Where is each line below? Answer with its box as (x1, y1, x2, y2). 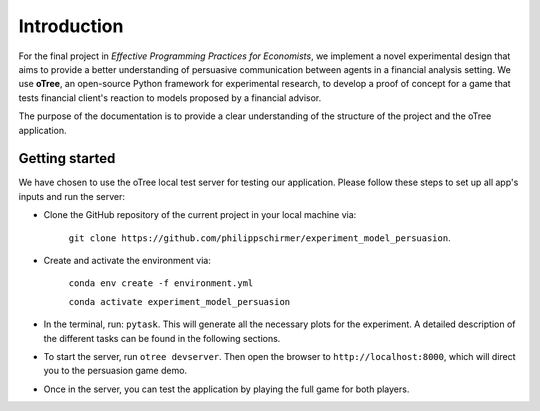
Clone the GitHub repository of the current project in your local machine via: (43, 209, 357, 221)
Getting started (18, 150, 116, 167)
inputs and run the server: (18, 190, 125, 202)
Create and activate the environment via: (43, 254, 212, 266)
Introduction (18, 15, 124, 37)
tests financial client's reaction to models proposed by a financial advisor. (18, 91, 322, 104)
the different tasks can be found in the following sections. (43, 332, 281, 344)
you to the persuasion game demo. (43, 365, 188, 377)
